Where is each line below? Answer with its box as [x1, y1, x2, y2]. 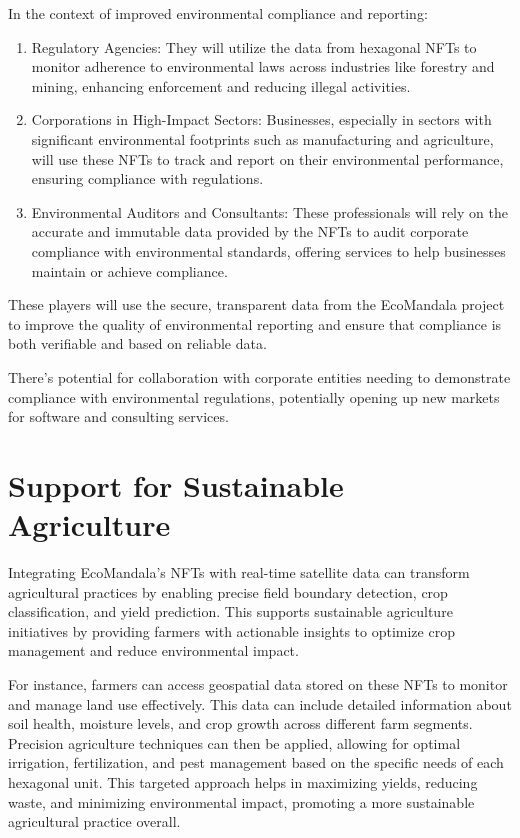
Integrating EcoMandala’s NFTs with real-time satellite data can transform [8, 562, 470, 582]
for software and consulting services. [8, 406, 229, 427]
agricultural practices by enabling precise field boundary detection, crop [8, 581, 448, 602]
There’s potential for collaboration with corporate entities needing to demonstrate [8, 366, 511, 387]
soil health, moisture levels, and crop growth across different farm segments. [8, 713, 473, 734]
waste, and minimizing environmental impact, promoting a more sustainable [8, 791, 475, 812]
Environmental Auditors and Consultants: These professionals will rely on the [31, 201, 508, 222]
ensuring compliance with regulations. [31, 168, 264, 189]
